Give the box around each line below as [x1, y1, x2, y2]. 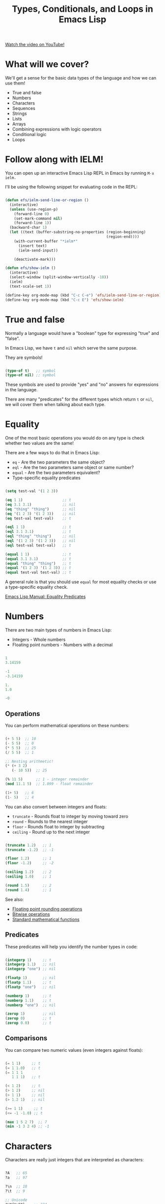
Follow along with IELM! [5, 154, 104, 165]
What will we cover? [5, 59, 89, 70]
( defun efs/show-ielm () [5, 266, 56, 271]
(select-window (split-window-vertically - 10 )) [9, 275, 109, 280]
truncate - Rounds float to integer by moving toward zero [12, 813, 129, 819]
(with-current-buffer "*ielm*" [14, 239, 78, 244]
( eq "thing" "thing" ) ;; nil [5, 507, 76, 512]
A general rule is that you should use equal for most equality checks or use [5, 579, 157, 585]
